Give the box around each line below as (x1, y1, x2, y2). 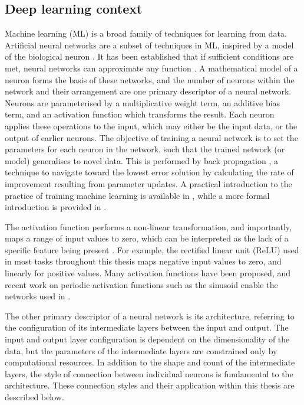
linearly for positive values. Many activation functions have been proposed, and (5, 267, 291, 279)
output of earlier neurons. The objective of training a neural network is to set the (5, 131, 298, 143)
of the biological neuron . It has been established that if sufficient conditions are (5, 50, 294, 63)
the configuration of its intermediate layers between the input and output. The (5, 321, 289, 334)
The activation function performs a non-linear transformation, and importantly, (5, 220, 292, 233)
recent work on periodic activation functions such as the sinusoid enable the (5, 278, 278, 290)
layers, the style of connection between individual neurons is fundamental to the (5, 367, 293, 380)
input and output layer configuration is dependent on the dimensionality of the (5, 333, 290, 345)
